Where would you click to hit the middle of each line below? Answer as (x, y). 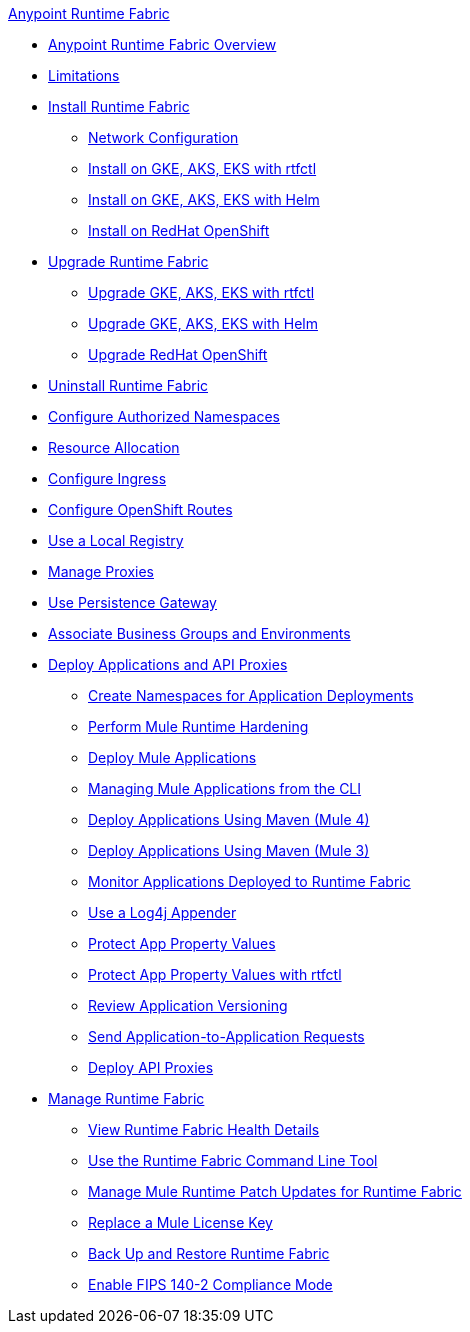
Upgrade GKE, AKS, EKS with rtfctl (201, 292)
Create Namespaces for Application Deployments (251, 695)
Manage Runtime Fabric (126, 1098)
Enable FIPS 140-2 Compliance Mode (210, 1284)
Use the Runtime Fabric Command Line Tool (233, 1160)
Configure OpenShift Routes (140, 509)
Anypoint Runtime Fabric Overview (162, 44)
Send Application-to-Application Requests (226, 1036)
